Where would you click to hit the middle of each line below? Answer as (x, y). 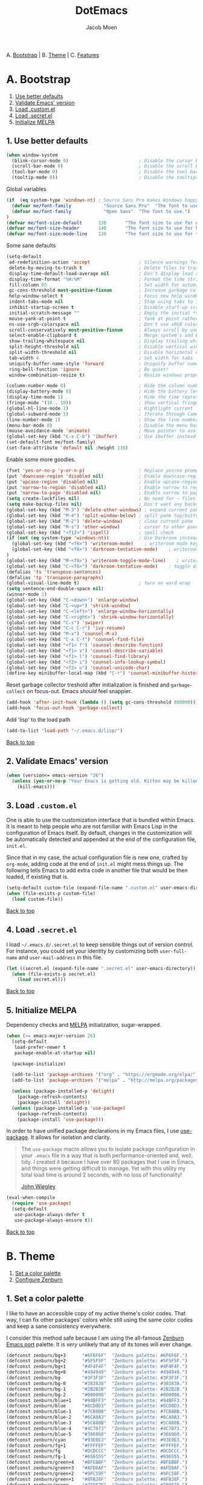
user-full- (173, 951)
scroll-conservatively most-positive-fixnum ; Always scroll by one (104, 330)
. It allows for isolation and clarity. (69, 1137)
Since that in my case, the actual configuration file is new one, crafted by (97, 857)
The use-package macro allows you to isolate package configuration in (108, 1149)
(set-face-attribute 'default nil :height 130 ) (67, 448)
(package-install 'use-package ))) (60, 1119)
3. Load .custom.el (42, 806)
